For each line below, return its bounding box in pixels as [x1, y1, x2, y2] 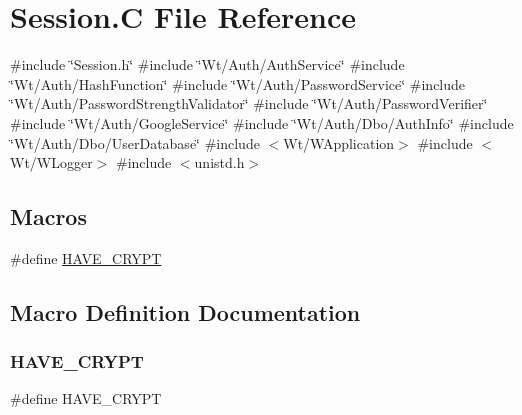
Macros [10, 201, 87, 232]
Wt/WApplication [283, 132, 395, 153]
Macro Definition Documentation [10, 296, 361, 327]
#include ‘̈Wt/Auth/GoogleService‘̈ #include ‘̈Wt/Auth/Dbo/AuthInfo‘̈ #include [10, 112, 514, 133]
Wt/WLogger [10, 152, 93, 173]
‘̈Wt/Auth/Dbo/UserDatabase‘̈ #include [10, 132, 260, 153]
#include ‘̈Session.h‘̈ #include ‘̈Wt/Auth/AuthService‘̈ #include [10, 54, 405, 75]
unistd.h [194, 152, 245, 173]
